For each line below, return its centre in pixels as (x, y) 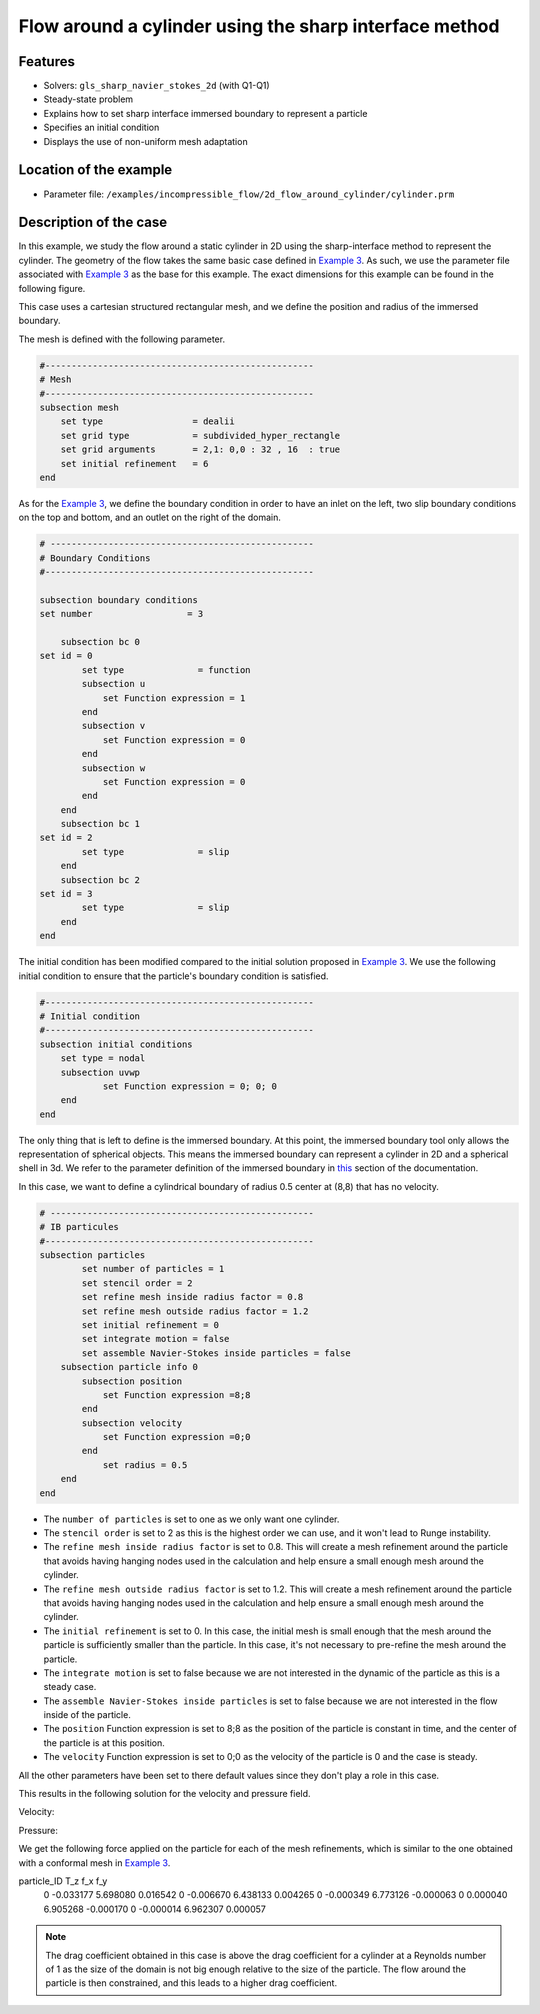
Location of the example (95, 170)
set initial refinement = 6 (134, 463)
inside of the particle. (87, 1715)
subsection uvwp (100, 1072)
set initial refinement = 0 (150, 1324)
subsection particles (92, 1254)
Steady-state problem (88, 99)
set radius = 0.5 (145, 1464)
